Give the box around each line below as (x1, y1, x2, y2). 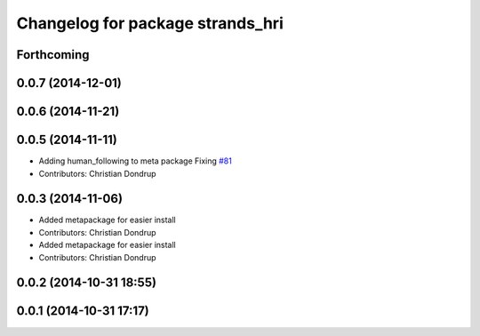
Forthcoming (16, 47, 90, 62)
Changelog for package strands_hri (16, 13, 284, 33)
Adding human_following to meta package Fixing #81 (38, 156, 233, 166)
